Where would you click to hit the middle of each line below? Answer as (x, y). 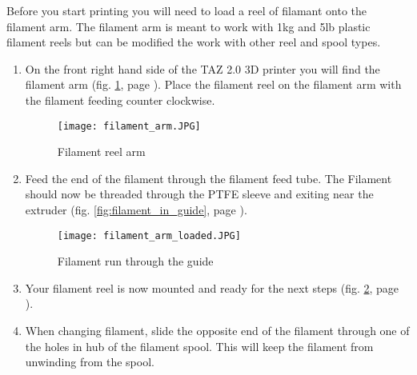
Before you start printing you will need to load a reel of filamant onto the (186, 10)
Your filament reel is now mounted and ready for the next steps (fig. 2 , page (212, 287)
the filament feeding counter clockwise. (120, 100)
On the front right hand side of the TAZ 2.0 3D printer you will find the (202, 68)
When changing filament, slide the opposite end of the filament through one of (217, 331)
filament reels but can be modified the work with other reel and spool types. (194, 42)
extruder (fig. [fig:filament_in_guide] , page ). (136, 209)
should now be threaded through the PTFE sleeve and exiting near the (199, 194)
